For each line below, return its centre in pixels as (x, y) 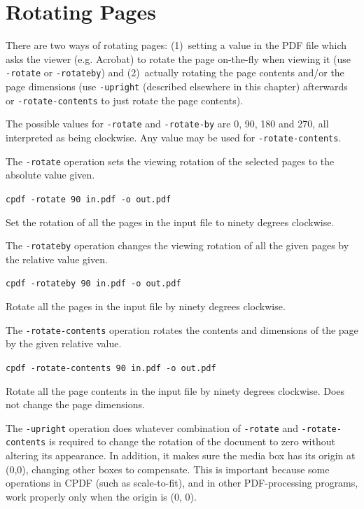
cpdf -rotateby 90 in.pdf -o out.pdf (93, 284)
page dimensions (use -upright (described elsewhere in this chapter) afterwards (177, 86)
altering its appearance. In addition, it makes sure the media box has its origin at (181, 455)
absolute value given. (50, 175)
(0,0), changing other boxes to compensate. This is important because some (168, 469)
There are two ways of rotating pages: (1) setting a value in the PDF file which (176, 45)
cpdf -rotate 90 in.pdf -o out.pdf (89, 199)
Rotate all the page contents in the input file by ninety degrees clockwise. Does (175, 390)
